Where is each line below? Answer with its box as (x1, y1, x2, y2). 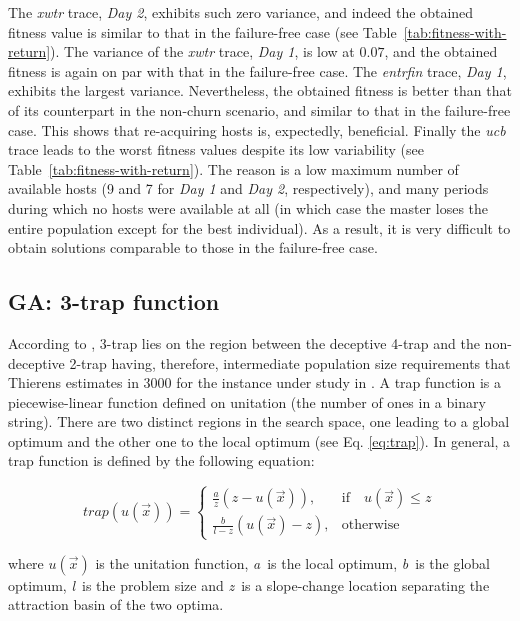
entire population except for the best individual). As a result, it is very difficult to (8, 217, 511, 238)
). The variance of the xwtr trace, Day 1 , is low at (50, 41, 355, 62)
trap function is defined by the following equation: (8, 450, 315, 471)
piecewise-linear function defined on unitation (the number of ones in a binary (8, 391, 486, 412)
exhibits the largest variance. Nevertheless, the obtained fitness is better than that (8, 80, 512, 101)
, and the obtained (384, 41, 498, 62)
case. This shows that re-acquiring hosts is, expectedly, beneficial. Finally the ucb (8, 119, 506, 140)
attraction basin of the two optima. (8, 594, 224, 615)
